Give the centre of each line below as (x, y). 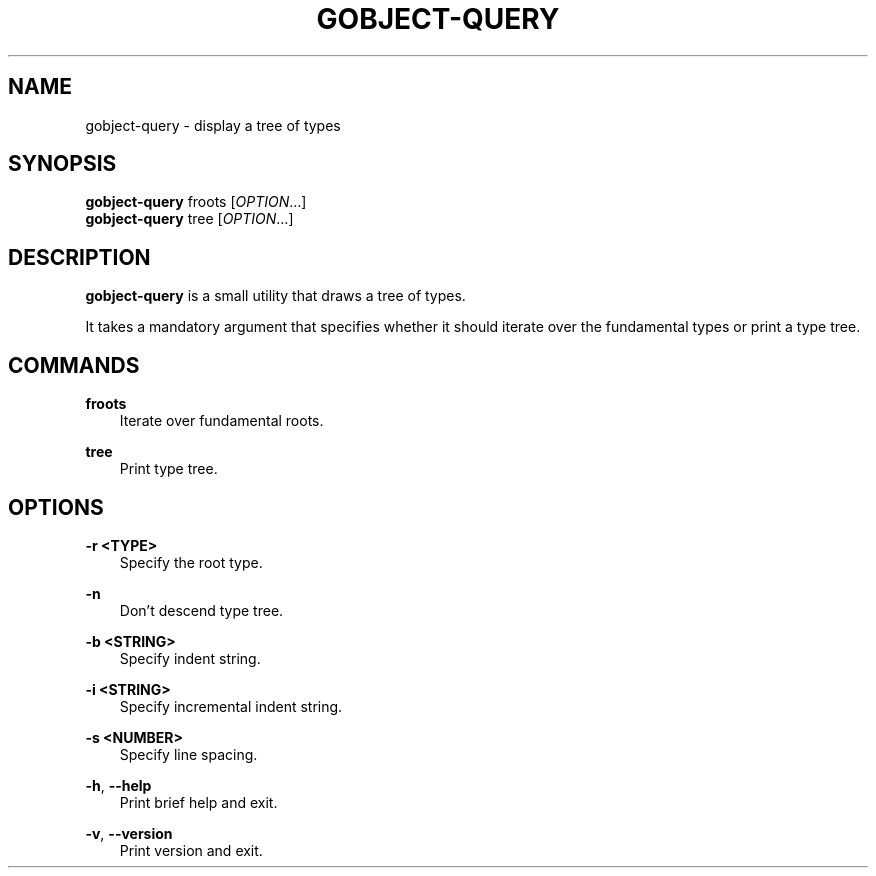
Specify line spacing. (188, 754)
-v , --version (129, 833)
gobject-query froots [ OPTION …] (196, 202)
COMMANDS (74, 365)
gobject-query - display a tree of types (213, 125)
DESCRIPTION (79, 257)
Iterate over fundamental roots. (221, 421)
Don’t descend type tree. (201, 610)
